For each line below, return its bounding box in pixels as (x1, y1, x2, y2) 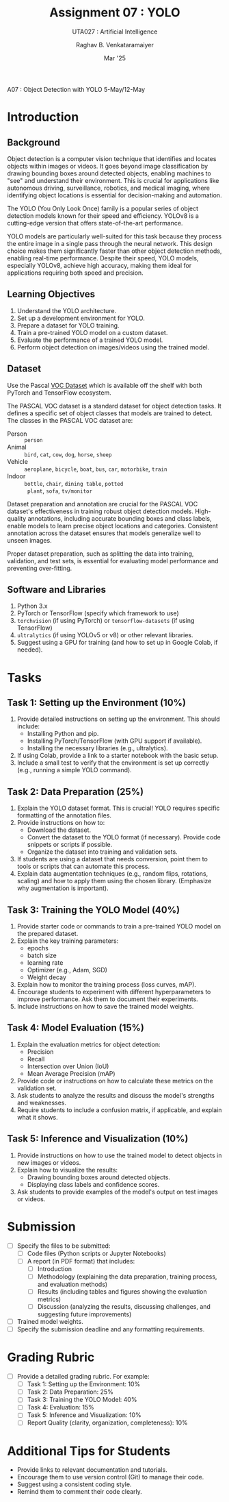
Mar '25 (103, 53, 126, 62)
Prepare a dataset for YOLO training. (16, 321, 120, 330)
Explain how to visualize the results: (16, 1166, 118, 1174)
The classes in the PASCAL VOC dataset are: (7, 416, 133, 424)
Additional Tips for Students (7, 1443, 171, 1459)
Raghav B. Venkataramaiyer (76, 40, 154, 49)
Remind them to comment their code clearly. (16, 1488, 142, 1496)
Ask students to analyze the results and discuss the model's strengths (16, 1091, 215, 1099)
